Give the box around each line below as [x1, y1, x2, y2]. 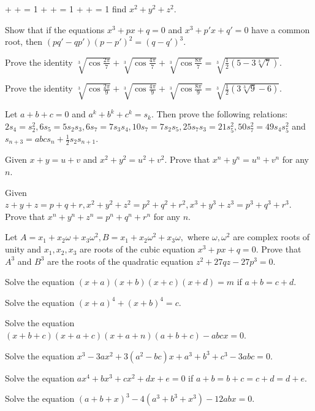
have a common [251, 23, 310, 36]
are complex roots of [233, 230, 310, 243]
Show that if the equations [5, 23, 105, 36]
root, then [5, 35, 43, 48]
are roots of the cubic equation [80, 243, 195, 256]
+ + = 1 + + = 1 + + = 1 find [5, 2, 127, 15]
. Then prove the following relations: [151, 108, 288, 120]
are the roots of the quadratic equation [47, 254, 194, 267]
